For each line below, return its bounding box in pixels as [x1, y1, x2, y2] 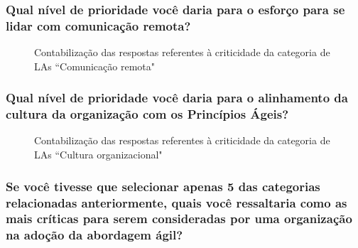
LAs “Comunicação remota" [34, 58, 156, 73]
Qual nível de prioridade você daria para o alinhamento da [6, 89, 348, 107]
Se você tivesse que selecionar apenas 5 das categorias [6, 177, 320, 195]
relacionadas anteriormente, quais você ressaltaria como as [6, 193, 347, 211]
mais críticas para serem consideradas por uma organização [6, 210, 352, 227]
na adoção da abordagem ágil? [6, 226, 183, 244]
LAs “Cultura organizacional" [34, 147, 163, 162]
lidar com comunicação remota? [6, 16, 191, 34]
